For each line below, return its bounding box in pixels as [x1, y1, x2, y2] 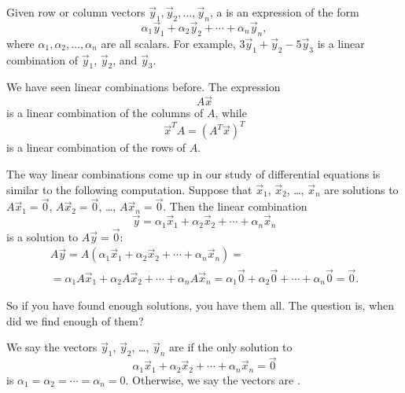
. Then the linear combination [163, 198, 307, 215]
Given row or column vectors [6, 4, 145, 20]
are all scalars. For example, [101, 35, 236, 51]
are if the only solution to [169, 339, 293, 355]
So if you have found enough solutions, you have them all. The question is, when [6, 297, 395, 314]
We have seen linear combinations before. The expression [6, 79, 281, 95]
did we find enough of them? [6, 312, 144, 329]
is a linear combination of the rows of [6, 139, 186, 156]
